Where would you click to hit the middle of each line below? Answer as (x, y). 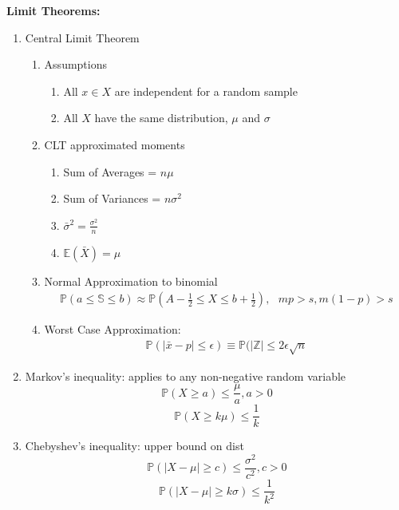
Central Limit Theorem (82, 37)
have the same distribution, (161, 118)
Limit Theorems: (53, 10)
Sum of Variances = (112, 198)
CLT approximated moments (115, 144)
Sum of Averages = (110, 171)
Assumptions (75, 64)
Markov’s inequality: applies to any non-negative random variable (186, 376)
